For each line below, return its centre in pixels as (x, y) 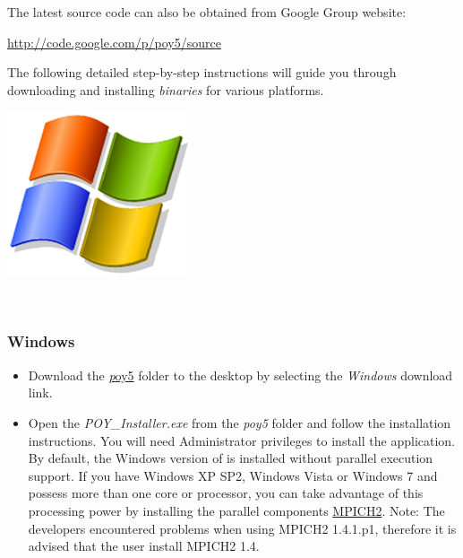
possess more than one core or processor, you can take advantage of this (226, 493)
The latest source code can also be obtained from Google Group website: (207, 12)
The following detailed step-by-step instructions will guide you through (202, 72)
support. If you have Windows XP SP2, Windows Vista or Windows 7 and (233, 475)
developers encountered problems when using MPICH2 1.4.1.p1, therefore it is (242, 528)
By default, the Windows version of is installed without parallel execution (231, 458)
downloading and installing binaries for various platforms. (166, 89)
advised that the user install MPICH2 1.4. (144, 546)
